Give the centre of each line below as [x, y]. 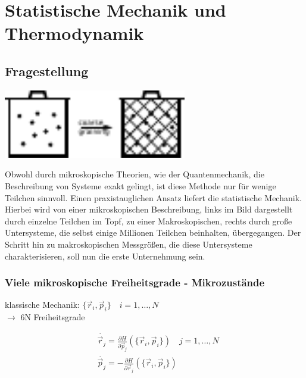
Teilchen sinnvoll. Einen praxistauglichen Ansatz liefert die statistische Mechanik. [153, 197]
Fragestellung [47, 71]
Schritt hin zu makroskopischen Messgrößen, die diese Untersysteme [129, 244]
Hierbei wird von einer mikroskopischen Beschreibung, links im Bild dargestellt [149, 209]
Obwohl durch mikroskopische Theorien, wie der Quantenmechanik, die [135, 174]
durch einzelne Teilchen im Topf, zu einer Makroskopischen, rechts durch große [149, 221]
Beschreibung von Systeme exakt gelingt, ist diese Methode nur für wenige [140, 185]
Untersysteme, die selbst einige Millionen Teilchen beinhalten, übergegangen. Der [153, 232]
